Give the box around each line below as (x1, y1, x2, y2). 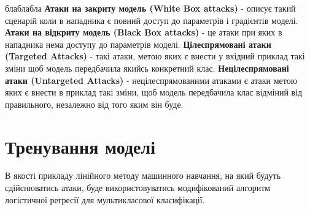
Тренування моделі (5, 133, 155, 159)
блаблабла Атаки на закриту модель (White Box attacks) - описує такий (5, 2, 296, 14)
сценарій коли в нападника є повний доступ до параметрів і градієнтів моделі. (5, 13, 298, 26)
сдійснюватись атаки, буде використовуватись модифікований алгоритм (5, 181, 271, 194)
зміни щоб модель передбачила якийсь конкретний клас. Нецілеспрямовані (5, 61, 289, 74)
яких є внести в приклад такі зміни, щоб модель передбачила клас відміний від (5, 86, 303, 99)
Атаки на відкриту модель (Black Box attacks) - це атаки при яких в (5, 26, 282, 39)
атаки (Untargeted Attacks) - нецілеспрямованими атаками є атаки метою (5, 73, 298, 86)
